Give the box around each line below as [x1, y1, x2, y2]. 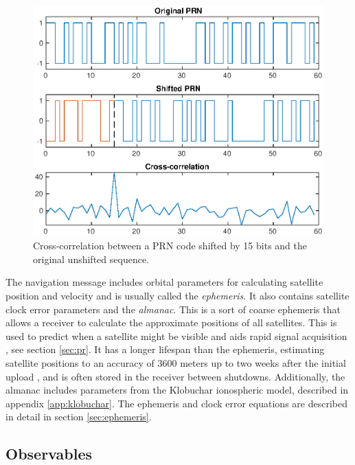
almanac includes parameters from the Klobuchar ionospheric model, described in [5, 383, 349, 397]
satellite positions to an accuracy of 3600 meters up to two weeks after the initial [5, 355, 346, 370]
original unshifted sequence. [33, 251, 149, 266]
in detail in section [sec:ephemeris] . [5, 409, 152, 424]
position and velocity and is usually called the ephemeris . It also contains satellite [5, 288, 350, 302]
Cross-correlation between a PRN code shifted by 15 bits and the [33, 238, 308, 253]
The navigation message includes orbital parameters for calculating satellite [5, 275, 323, 289]
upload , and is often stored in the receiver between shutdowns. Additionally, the [5, 369, 345, 383]
